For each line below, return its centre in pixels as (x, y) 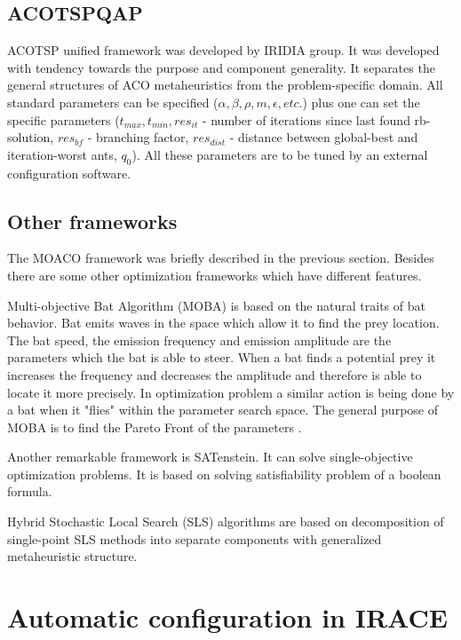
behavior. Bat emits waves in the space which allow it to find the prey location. (223, 323)
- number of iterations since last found (306, 119)
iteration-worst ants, (62, 154)
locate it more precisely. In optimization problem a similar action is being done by (231, 392)
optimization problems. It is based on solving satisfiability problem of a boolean (224, 474)
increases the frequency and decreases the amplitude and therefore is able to (215, 374)
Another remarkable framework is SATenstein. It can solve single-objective (210, 457)
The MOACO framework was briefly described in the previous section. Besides (221, 258)
